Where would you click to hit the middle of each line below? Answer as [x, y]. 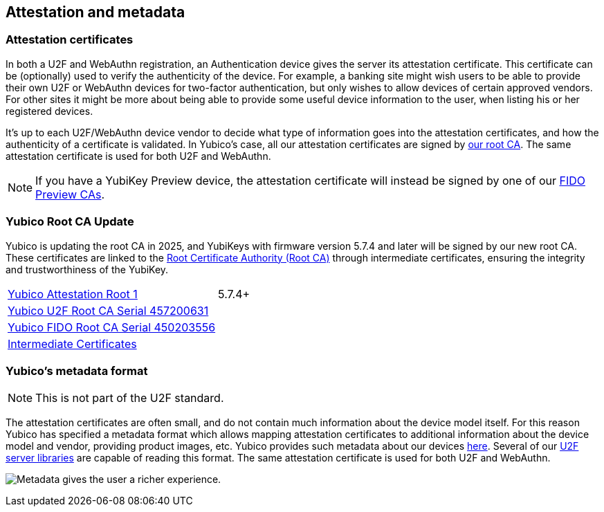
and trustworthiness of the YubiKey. [87, 269]
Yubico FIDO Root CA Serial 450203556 [112, 327]
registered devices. [49, 111]
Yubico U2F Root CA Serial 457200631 [108, 310]
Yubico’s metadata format [77, 371]
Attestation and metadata [95, 12]
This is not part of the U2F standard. [130, 398]
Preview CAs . [70, 194]
